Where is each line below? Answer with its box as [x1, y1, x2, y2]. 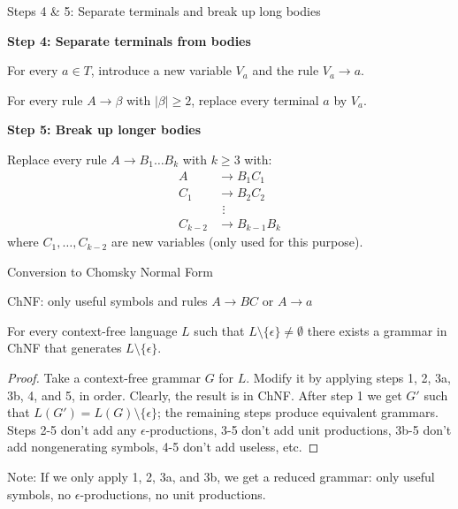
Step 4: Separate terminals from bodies [7, 31, 251, 49]
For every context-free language [7, 321, 178, 339]
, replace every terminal [191, 90, 319, 109]
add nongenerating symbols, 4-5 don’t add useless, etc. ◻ [7, 437, 319, 456]
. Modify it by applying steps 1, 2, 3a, [246, 368, 451, 387]
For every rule [7, 90, 83, 109]
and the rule [252, 61, 319, 80]
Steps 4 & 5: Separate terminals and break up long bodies [7, 2, 321, 19]
